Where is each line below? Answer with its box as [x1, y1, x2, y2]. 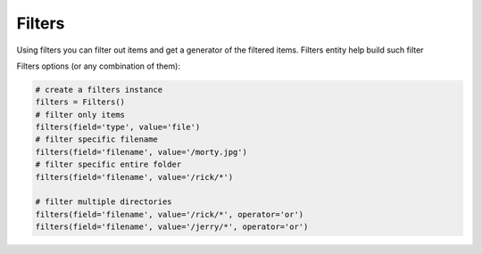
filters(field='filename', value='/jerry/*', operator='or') [35, 222, 309, 232]
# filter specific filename [35, 135, 158, 144]
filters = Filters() [35, 97, 125, 107]
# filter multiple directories [35, 197, 173, 207]
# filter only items [35, 110, 125, 119]
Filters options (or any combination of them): [16, 61, 180, 71]
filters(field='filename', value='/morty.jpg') [35, 147, 247, 157]
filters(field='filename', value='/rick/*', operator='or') [35, 209, 304, 219]
